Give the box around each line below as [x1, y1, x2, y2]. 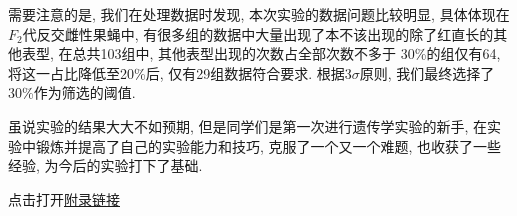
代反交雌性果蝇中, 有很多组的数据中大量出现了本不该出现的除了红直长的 [22, 23, 494, 44]
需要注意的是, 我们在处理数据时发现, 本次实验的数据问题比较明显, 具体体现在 [8, 4, 510, 24]
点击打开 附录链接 [8, 188, 120, 209]
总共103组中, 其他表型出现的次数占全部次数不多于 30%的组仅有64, [72, 43, 501, 64]
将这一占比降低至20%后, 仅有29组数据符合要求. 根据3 [8, 62, 352, 83]
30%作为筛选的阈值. [8, 82, 136, 103]
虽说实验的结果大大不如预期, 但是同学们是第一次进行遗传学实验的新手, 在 [8, 115, 488, 136]
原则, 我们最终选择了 [359, 62, 495, 83]
